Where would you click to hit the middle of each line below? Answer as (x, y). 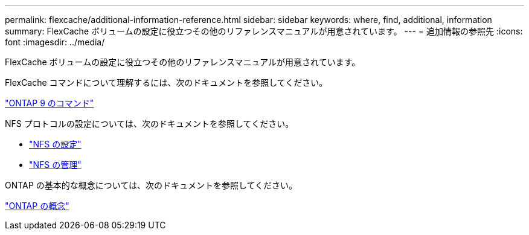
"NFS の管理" (55, 165)
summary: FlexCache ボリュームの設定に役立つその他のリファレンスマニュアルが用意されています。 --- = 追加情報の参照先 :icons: (264, 31)
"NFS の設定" (55, 144)
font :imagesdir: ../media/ (55, 42)
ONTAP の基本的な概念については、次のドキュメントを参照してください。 (151, 185)
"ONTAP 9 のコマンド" (50, 103)
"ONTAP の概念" (37, 206)
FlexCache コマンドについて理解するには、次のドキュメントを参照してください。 (166, 82)
